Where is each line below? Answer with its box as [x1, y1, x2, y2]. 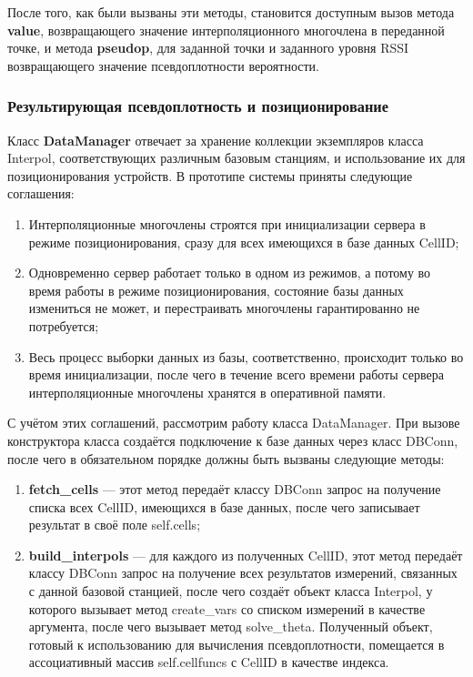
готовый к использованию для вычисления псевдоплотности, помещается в [28, 634, 445, 653]
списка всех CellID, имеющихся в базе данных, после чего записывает [28, 497, 420, 516]
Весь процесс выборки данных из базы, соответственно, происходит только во [28, 347, 464, 366]
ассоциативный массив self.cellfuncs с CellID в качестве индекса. [28, 652, 389, 672]
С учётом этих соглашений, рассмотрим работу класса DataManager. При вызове [7, 413, 460, 432]
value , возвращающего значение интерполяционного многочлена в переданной [7, 20, 445, 39]
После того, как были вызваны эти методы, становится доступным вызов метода [7, 3, 455, 21]
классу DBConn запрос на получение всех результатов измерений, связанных [28, 563, 458, 582]
